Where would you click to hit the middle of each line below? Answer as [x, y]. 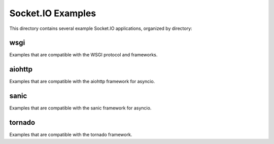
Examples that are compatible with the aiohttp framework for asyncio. [82, 82]
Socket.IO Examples [53, 13]
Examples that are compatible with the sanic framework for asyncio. [80, 108]
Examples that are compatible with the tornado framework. [71, 135]
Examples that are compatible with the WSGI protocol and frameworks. [83, 55]
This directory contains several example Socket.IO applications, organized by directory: [101, 28]
